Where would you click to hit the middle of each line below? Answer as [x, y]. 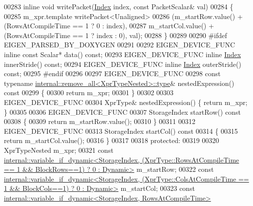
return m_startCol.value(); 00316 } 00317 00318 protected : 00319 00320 [112, 140]
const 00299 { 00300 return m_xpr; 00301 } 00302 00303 [89, 93]
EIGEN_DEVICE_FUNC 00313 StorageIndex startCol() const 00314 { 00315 [121, 131]
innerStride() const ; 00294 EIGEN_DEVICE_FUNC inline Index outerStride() [123, 64]
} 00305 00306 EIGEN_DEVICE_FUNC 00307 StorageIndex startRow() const [122, 112]
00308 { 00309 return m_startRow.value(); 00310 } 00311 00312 [100, 121]
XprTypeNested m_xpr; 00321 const [59, 150]
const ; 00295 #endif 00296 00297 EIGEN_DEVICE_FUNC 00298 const [112, 73]
